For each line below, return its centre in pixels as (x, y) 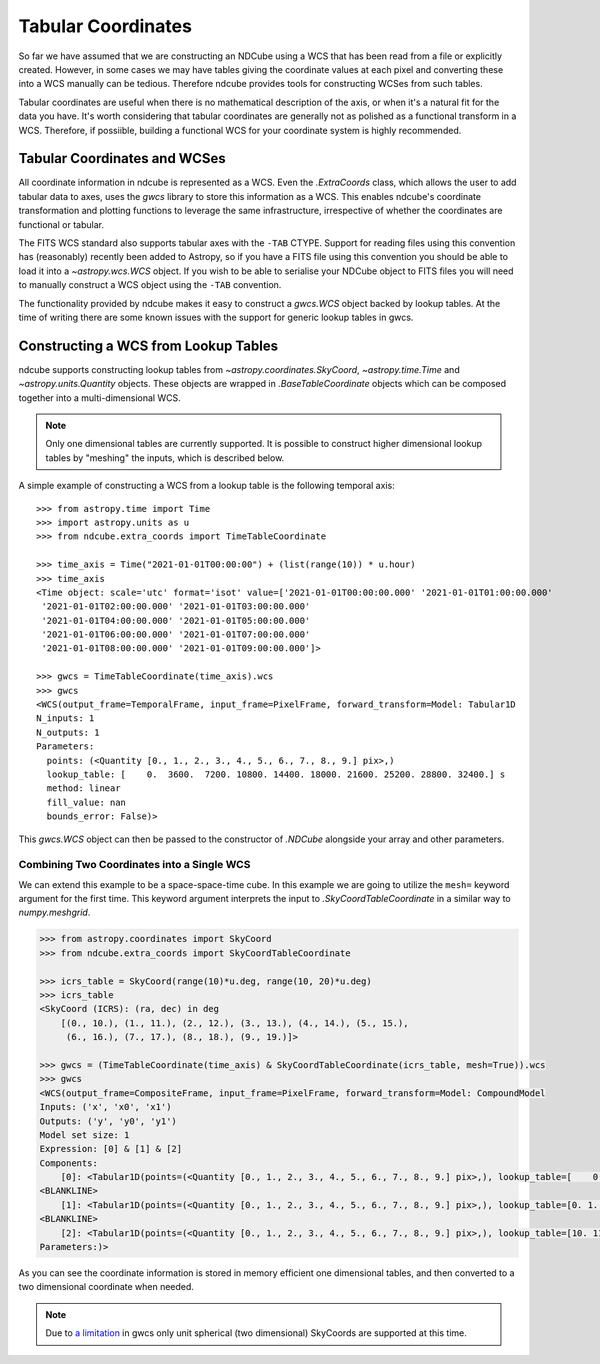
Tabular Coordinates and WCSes (122, 158)
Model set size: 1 (84, 1134)
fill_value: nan (86, 802)
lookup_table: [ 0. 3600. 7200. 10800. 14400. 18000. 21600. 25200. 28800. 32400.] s (276, 774)
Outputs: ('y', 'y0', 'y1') (108, 1121)
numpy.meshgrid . (54, 912)
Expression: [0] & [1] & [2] (111, 1149)
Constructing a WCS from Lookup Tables (148, 345)
